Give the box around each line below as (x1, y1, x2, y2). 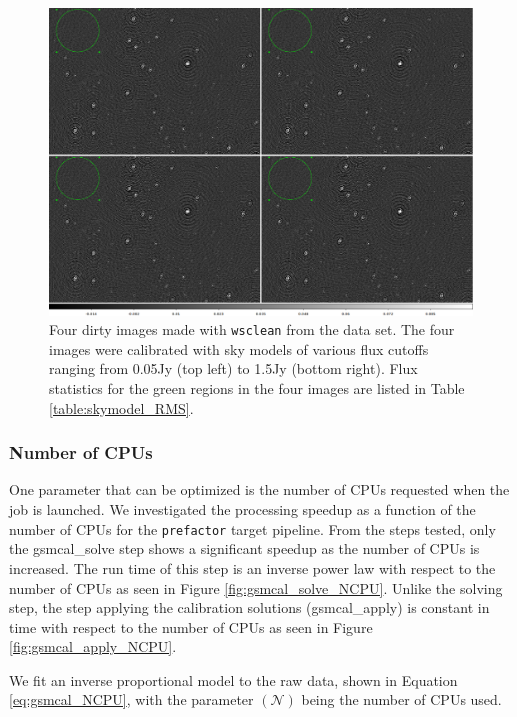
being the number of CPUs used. (301, 689, 502, 710)
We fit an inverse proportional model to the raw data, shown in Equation (9, 669, 458, 690)
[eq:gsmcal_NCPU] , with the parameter (9, 689, 254, 710)
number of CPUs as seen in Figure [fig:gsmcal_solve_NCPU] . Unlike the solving (9, 577, 503, 598)
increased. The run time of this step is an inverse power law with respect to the (9, 557, 496, 578)
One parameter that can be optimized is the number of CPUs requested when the (9, 479, 510, 500)
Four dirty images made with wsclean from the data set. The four (49, 319, 455, 340)
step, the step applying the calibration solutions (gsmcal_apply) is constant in (9, 597, 490, 618)
